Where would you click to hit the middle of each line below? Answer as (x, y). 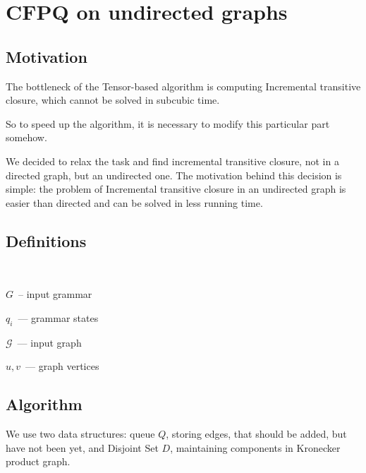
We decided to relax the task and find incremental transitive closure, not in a (172, 161)
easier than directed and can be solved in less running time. (134, 202)
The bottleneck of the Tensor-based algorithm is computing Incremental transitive (183, 86)
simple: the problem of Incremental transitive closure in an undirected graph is (176, 189)
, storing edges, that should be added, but (256, 433)
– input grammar (55, 294)
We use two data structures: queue (80, 433)
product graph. (38, 461)
